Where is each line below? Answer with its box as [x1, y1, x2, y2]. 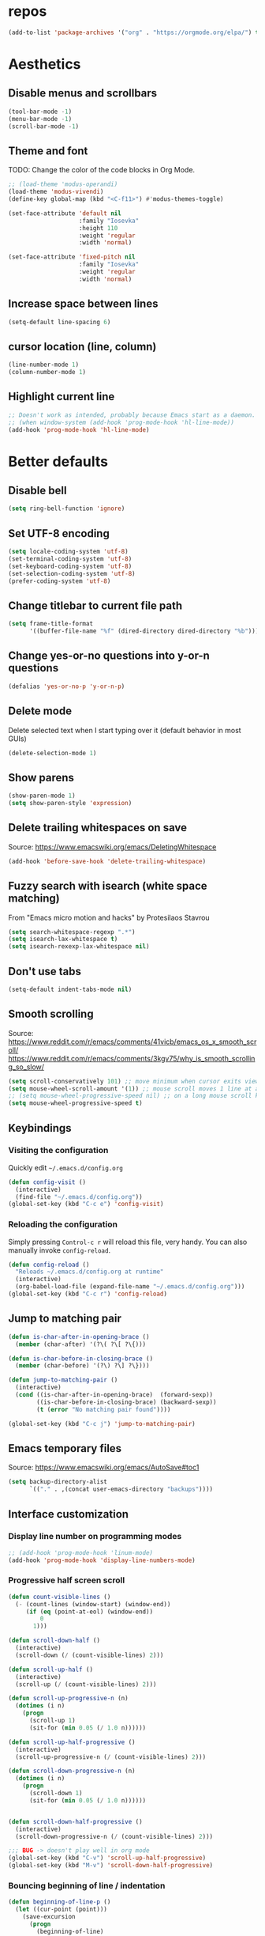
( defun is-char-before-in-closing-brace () [8, 1355, 154, 1363]
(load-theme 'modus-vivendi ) [8, 188, 104, 196]
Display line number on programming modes [8, 1531, 182, 1542]
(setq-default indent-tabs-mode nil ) [8, 985, 132, 993]
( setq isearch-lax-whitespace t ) [8, 936, 118, 943]
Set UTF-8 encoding [8, 527, 110, 540]
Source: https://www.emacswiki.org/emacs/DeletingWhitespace [8, 841, 217, 852]
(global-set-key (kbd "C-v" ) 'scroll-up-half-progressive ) [8, 1854, 207, 1862]
